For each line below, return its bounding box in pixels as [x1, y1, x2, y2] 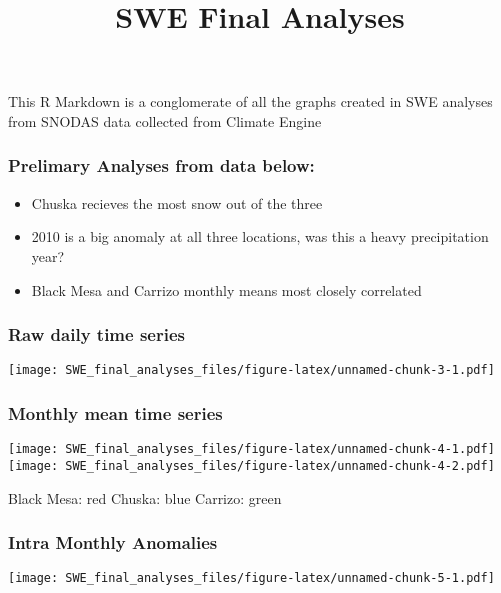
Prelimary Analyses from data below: [8, 153, 315, 178]
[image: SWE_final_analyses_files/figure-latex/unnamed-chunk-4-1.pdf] [8, 442, 495, 457]
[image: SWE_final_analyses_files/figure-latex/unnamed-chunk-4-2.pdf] [8, 458, 495, 473]
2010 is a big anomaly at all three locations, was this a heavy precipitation [31, 226, 489, 247]
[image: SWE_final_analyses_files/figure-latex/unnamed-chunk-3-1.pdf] [8, 363, 495, 378]
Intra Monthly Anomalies [8, 530, 218, 555]
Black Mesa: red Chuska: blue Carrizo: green [8, 487, 282, 508]
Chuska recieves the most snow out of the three [31, 192, 323, 213]
